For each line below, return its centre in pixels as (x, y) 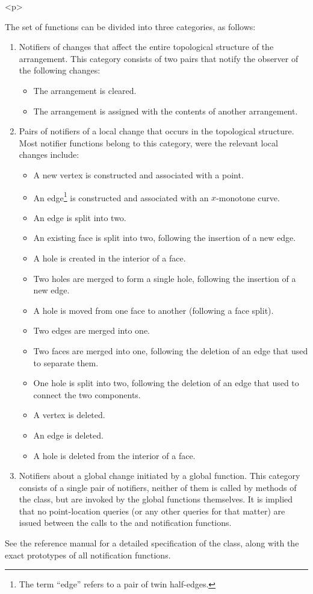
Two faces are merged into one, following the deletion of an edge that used (171, 350)
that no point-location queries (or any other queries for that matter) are (152, 511)
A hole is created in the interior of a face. (110, 258)
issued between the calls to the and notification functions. (125, 523)
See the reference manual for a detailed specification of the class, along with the (152, 543)
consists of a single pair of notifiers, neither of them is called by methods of (158, 487)
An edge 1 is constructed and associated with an (121, 196)
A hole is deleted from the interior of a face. (114, 455)
